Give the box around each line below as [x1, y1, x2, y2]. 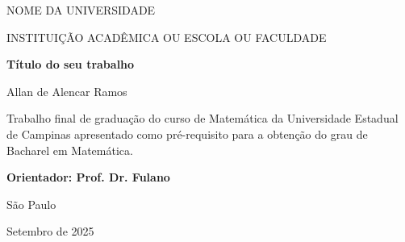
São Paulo [6, 195, 56, 212]
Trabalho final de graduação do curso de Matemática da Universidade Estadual [6, 110, 399, 127]
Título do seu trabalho [6, 56, 135, 73]
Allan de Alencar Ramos [6, 82, 127, 99]
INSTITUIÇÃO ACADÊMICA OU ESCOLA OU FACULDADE [6, 28, 327, 45]
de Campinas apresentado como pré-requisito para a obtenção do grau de [6, 125, 368, 142]
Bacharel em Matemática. [6, 141, 133, 158]
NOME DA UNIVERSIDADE [6, 2, 156, 18]
